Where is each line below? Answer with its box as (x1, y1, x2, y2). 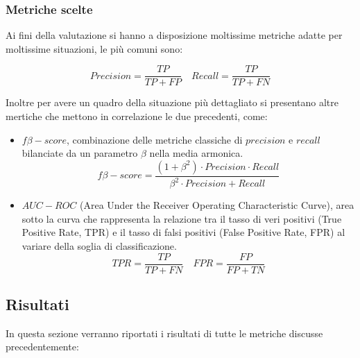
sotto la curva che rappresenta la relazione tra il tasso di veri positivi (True (22, 211, 342, 225)
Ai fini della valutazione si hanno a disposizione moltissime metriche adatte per (6, 28, 343, 42)
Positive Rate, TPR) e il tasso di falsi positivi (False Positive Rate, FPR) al (22, 225, 345, 239)
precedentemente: (6, 339, 79, 354)
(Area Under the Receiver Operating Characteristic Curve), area (80, 198, 354, 212)
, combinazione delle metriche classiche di (67, 132, 243, 146)
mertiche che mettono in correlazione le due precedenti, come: (6, 109, 268, 123)
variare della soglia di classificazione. (22, 239, 177, 253)
